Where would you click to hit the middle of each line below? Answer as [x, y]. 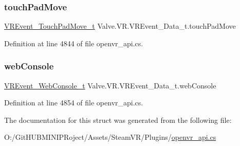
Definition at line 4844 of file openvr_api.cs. [74, 43]
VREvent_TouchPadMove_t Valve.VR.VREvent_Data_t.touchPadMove [120, 26]
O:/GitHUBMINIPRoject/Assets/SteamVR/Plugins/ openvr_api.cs [110, 137]
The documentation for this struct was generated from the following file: [118, 120]
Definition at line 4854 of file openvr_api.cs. [74, 103]
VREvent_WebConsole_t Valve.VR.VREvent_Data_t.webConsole [110, 85]
